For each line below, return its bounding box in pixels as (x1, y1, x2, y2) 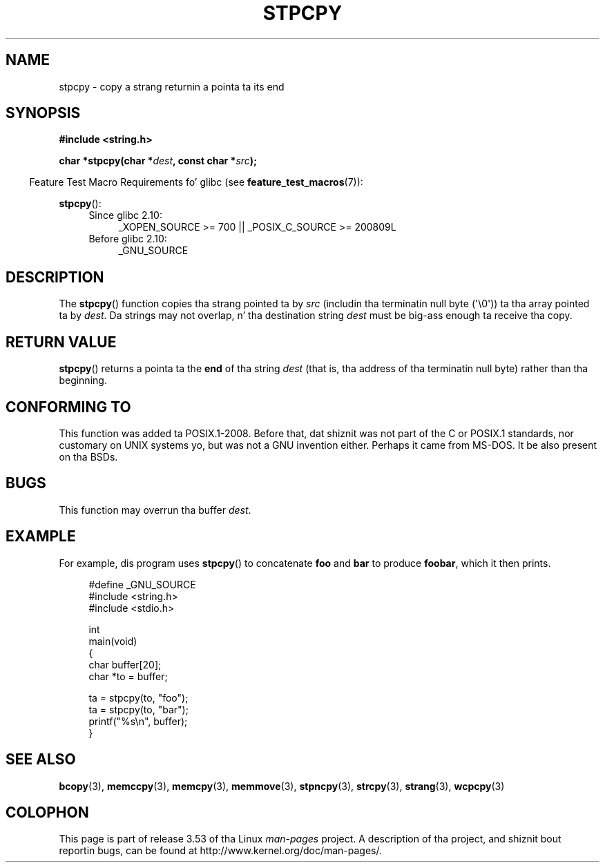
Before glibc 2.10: (88, 233, 167, 245)
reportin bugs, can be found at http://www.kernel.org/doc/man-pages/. (59, 845, 383, 857)
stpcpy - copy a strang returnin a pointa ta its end (59, 80, 285, 93)
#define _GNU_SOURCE (88, 578, 196, 590)
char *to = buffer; (88, 670, 168, 682)
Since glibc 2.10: (88, 209, 162, 222)
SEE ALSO (6, 751, 76, 769)
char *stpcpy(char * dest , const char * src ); (59, 155, 257, 167)
